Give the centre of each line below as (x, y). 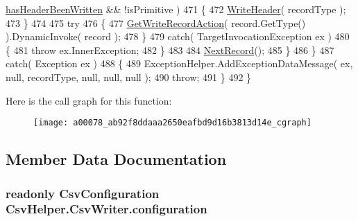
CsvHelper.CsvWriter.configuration (106, 209)
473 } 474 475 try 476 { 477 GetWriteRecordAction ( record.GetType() (156, 23)
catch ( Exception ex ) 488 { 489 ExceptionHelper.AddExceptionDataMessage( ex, (179, 63)
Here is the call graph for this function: (89, 100)
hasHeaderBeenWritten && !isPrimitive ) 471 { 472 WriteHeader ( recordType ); (176, 9)
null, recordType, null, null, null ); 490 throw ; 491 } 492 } (129, 77)
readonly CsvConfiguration (83, 193)
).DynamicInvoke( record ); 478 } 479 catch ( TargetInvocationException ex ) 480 (178, 36)
